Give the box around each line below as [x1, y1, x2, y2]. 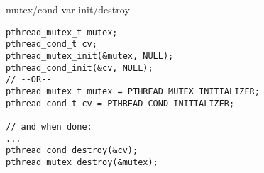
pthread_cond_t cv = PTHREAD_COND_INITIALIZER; [6, 98, 235, 108]
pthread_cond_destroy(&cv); [6, 145, 138, 156]
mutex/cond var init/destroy [6, 2, 130, 16]
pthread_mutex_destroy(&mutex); [6, 157, 158, 167]
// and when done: [6, 121, 92, 132]
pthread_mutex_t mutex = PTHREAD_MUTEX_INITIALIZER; [6, 86, 260, 96]
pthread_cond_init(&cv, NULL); [6, 62, 153, 73]
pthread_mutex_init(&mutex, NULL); [6, 50, 174, 61]
